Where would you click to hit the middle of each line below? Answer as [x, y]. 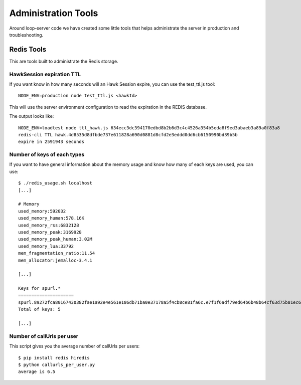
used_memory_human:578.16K [51, 218]
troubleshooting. [26, 35]
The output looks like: [32, 116]
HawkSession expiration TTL [45, 74]
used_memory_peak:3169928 [50, 232]
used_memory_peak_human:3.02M [55, 239]
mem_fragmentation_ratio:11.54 [57, 253]
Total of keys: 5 [39, 309]
